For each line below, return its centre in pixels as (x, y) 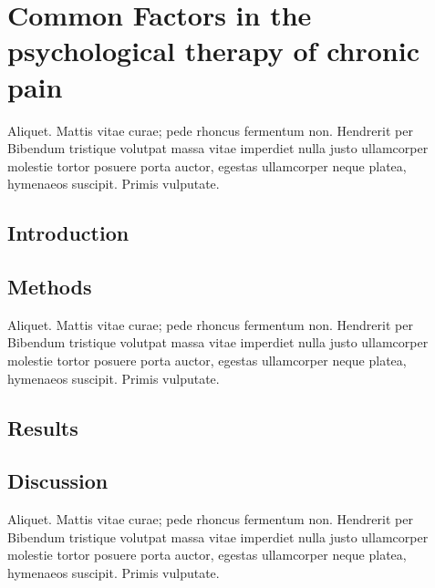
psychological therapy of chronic (213, 51)
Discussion (58, 481)
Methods (50, 287)
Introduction (68, 233)
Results (43, 427)
